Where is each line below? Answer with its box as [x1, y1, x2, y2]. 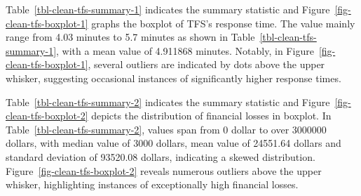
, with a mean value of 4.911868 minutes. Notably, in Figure [56, 43, 314, 58]
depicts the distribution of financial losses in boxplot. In [91, 108, 332, 123]
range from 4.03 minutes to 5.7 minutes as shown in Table [6, 30, 255, 44]
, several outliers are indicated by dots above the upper [88, 57, 325, 72]
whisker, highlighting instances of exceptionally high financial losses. [6, 177, 299, 192]
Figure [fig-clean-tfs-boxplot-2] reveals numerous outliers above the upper [6, 163, 322, 178]
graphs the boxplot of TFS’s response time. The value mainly [91, 15, 355, 30]
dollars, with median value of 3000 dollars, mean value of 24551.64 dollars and [6, 136, 341, 150]
